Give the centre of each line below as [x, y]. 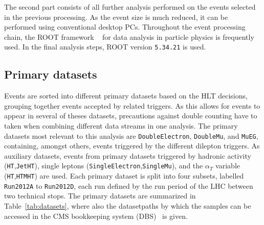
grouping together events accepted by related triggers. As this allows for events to [132, 105]
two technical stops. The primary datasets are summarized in [100, 196]
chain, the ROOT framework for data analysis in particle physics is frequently [129, 36]
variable [228, 166]
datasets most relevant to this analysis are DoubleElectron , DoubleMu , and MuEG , [131, 135]
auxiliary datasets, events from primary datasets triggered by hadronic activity [128, 155]
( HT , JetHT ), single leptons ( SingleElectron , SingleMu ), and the [104, 166]
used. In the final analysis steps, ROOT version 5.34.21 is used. [105, 47]
